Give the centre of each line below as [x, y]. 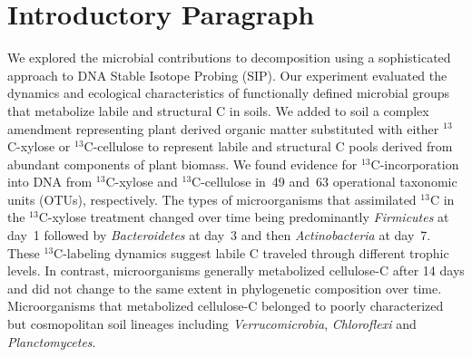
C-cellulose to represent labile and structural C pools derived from [268, 146]
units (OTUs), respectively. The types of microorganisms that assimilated [212, 199]
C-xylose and [142, 182]
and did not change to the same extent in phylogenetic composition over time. [225, 288]
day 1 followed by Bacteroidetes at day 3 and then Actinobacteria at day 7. [219, 235]
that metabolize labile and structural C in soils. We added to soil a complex [218, 110]
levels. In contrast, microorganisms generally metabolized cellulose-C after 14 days [236, 270]
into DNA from [50, 182]
